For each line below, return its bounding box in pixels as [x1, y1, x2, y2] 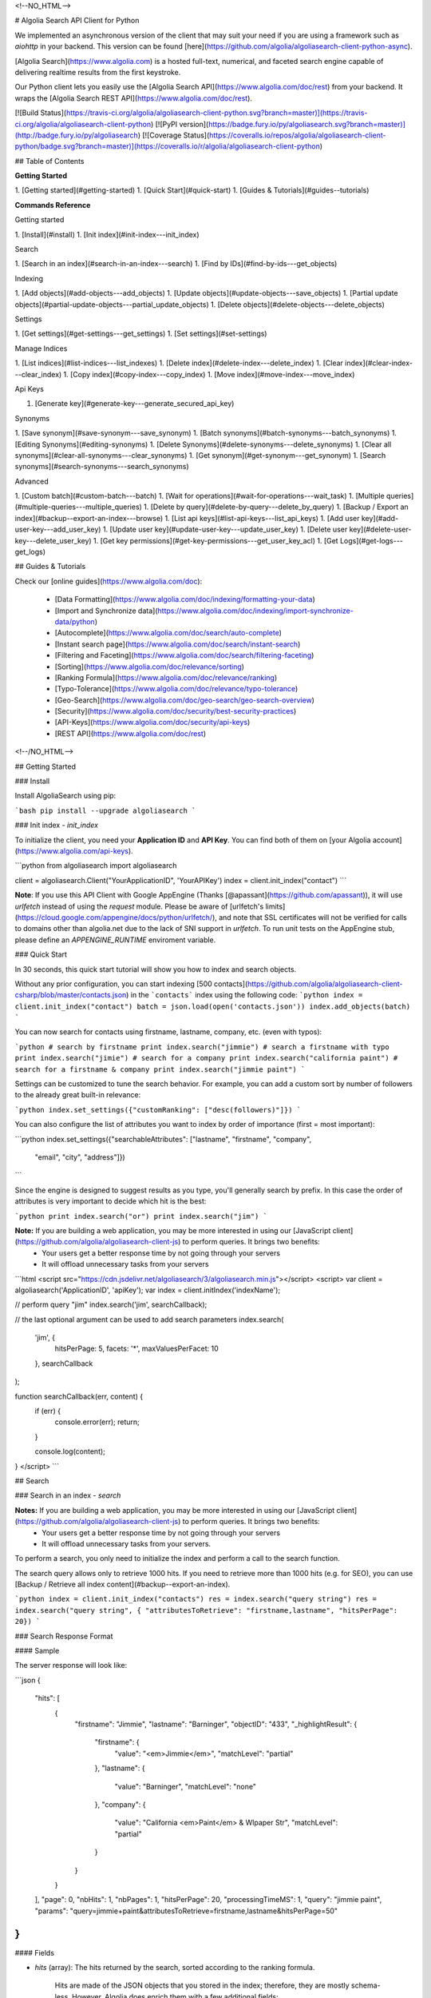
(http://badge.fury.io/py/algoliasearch [14, 130, 139, 140]
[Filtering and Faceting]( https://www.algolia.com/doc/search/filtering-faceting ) [54, 651, 314, 660]
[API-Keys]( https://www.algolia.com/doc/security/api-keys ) [54, 718, 251, 727]
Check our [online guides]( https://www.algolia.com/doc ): [14, 576, 203, 586]
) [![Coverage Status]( [137, 130, 210, 140]
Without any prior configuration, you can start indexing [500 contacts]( [14, 979, 248, 989]
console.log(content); [34, 1447, 105, 1456]
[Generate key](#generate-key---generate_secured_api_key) [34, 399, 235, 408]
